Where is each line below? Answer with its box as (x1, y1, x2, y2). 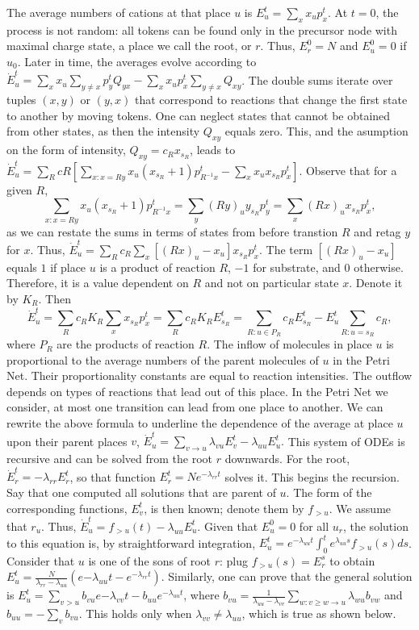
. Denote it (349, 274, 403, 291)
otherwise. (354, 258, 404, 275)
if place (50, 258, 86, 275)
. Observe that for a (299, 161, 397, 178)
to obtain (329, 552, 375, 569)
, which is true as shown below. (241, 605, 396, 622)
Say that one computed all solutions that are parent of (6, 484, 276, 501)
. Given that (197, 517, 258, 534)
